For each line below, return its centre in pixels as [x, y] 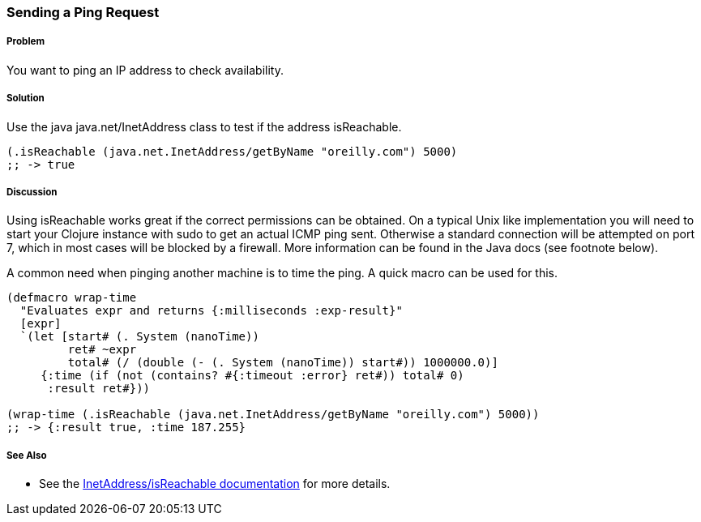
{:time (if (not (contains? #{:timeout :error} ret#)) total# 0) [252, 376]
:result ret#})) [99, 389]
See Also [27, 455]
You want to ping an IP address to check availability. [145, 70]
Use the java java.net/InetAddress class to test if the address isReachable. [204, 126]
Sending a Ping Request [83, 12]
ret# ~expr [102, 350]
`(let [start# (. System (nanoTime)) [139, 337]
